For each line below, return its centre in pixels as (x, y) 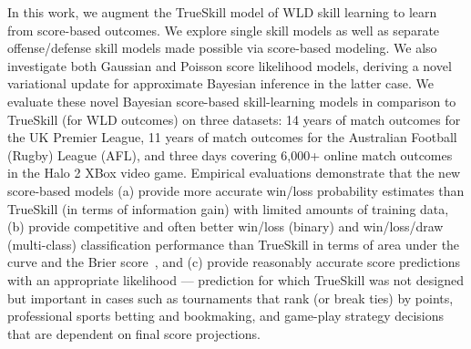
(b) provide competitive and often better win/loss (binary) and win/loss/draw (225, 226)
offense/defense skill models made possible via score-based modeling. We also (222, 48)
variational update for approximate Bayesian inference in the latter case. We (220, 83)
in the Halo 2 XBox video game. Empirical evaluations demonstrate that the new (234, 173)
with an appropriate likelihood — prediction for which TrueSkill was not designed (235, 279)
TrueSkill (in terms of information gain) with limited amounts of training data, (228, 208)
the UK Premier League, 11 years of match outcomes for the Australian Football (232, 137)
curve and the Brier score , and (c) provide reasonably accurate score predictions (234, 262)
